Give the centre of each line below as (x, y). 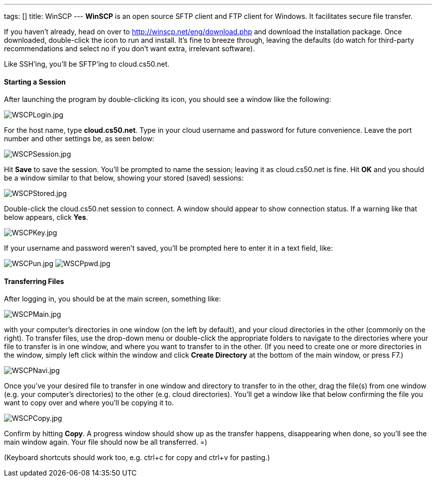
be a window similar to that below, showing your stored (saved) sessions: (124, 178)
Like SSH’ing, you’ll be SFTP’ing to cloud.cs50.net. (87, 64)
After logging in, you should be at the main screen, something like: (112, 299)
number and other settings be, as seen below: (79, 139)
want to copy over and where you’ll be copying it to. (89, 403)
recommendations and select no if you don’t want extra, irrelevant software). (129, 48)
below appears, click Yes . (46, 217)
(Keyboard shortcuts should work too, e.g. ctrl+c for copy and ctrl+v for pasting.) (137, 458)
